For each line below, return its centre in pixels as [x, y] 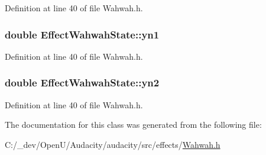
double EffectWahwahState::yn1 [82, 34]
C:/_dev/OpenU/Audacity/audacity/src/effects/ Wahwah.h [113, 144]
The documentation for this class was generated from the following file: [133, 125]
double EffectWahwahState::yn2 [82, 83]
